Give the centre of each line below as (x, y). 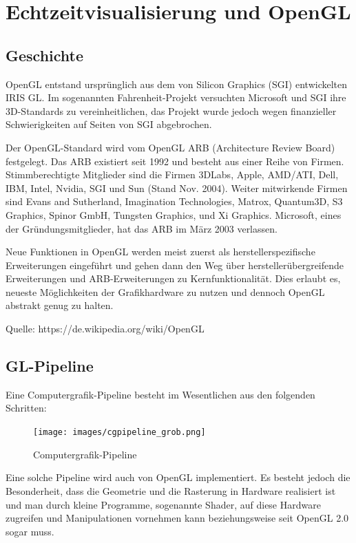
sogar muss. (30, 531)
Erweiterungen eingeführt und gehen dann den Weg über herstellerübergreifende (175, 265)
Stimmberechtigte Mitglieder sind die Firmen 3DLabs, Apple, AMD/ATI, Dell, (172, 174)
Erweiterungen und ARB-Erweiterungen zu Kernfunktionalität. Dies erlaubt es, (173, 278)
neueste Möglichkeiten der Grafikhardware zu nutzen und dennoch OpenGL (165, 291)
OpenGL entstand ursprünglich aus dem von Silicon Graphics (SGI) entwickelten (177, 84)
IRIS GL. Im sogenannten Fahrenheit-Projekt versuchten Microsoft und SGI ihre (176, 97)
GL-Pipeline (50, 366)
